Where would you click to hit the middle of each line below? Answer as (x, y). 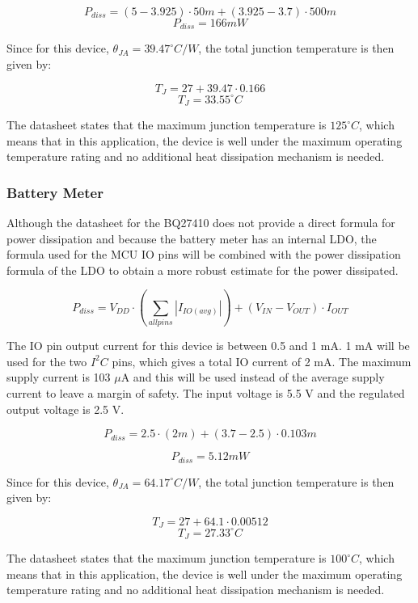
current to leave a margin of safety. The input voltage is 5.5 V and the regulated (206, 392)
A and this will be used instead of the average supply (253, 377)
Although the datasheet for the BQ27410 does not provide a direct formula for (201, 223)
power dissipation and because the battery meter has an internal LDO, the (192, 238)
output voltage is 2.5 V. (65, 409)
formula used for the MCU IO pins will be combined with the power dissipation (204, 254)
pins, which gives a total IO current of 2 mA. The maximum (262, 361)
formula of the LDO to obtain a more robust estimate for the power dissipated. (203, 270)
